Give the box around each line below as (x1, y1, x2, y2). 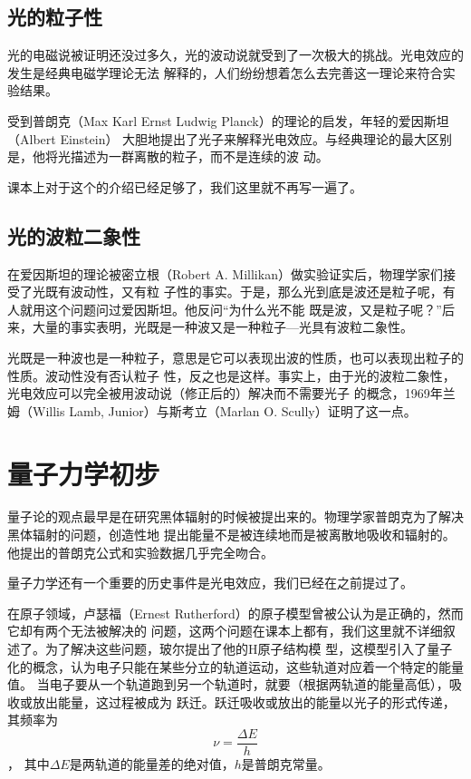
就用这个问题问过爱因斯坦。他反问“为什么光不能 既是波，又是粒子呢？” (19, 299, 442, 318)
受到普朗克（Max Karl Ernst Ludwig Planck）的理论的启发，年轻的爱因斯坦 (7, 111, 449, 130)
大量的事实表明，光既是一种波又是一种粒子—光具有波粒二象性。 (32, 317, 413, 336)
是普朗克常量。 (241, 755, 331, 774)
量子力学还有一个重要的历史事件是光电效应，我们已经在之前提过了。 (7, 573, 413, 592)
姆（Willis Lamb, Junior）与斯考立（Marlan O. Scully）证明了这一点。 (7, 401, 417, 420)
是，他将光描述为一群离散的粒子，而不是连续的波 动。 (7, 147, 329, 166)
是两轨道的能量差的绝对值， (69, 755, 235, 774)
